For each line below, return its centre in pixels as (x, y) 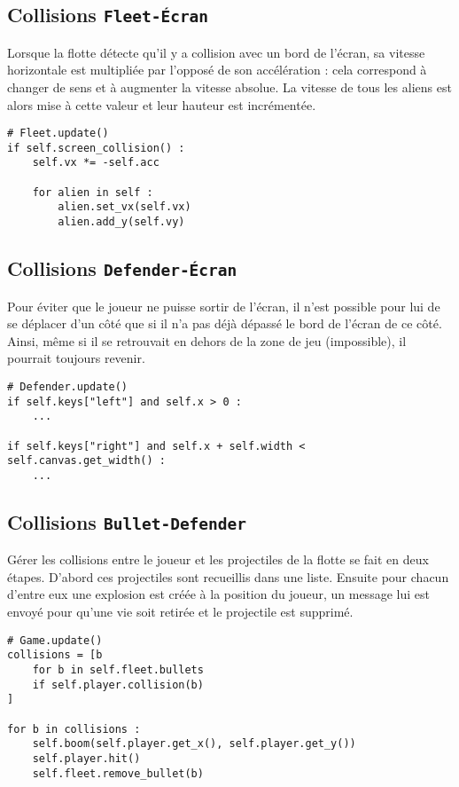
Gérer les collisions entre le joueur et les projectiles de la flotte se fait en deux (218, 559)
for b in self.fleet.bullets (118, 669)
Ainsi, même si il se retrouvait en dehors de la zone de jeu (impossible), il (207, 340)
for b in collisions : (74, 729)
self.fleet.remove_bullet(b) (118, 773)
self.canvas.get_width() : (86, 461)
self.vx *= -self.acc (96, 163)
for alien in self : (93, 192)
